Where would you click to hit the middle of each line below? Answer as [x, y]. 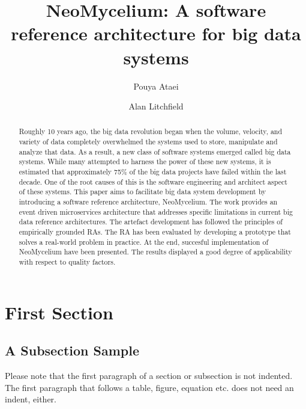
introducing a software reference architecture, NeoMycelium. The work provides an [148, 202]
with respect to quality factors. [67, 262]
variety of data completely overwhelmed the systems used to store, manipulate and [148, 142]
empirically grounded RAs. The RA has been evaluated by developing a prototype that [155, 232]
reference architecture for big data [156, 33]
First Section [59, 312]
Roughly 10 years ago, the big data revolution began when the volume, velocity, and [151, 131]
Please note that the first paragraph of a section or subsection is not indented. [149, 376]
